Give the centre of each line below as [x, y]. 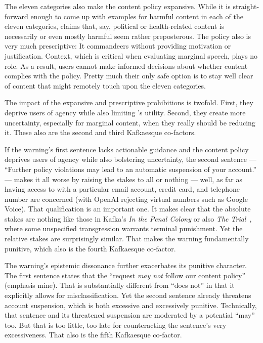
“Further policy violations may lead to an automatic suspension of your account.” [131, 169]
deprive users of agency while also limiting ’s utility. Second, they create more [125, 112]
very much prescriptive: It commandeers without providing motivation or [118, 46]
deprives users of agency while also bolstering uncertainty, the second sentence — [130, 159]
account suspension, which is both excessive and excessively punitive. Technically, [131, 305]
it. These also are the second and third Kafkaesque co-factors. [100, 132]
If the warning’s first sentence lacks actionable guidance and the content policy [127, 149]
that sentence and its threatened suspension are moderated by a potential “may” [130, 315]
